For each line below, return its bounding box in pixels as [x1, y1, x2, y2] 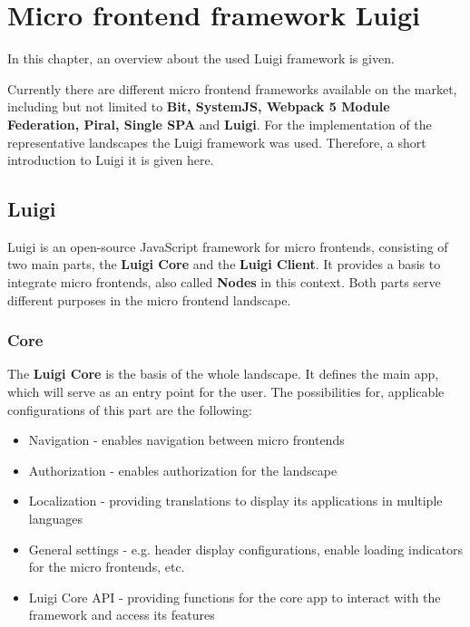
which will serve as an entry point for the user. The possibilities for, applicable [7, 382, 445, 401]
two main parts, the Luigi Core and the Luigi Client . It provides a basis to [7, 255, 441, 274]
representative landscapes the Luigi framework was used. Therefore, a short [7, 132, 426, 151]
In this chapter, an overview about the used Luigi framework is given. [7, 49, 395, 68]
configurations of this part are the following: [7, 400, 252, 419]
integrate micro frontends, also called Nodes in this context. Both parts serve [7, 273, 441, 292]
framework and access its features [28, 605, 215, 624]
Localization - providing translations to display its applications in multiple [28, 491, 443, 510]
